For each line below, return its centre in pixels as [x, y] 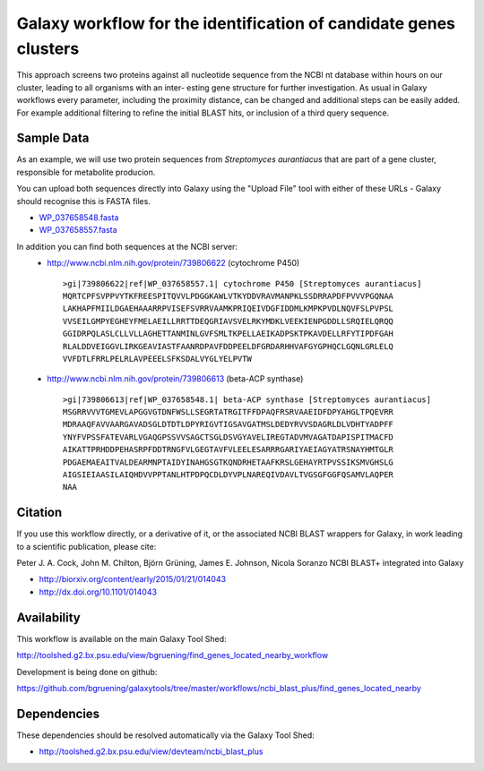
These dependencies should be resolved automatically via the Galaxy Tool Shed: [166, 735]
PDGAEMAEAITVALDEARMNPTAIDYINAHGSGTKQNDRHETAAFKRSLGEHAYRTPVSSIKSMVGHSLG [229, 462]
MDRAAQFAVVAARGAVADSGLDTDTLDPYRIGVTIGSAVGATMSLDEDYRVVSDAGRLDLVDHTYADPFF [229, 424]
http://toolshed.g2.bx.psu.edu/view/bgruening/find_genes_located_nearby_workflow [173, 655]
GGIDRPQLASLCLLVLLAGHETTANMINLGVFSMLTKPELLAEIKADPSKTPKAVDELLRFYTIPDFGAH [229, 334]
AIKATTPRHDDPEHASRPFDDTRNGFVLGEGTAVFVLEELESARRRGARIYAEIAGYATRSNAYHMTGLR [229, 450]
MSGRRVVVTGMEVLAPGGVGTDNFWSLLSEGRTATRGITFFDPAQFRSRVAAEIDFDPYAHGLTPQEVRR [229, 412]
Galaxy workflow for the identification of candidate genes [236, 23]
